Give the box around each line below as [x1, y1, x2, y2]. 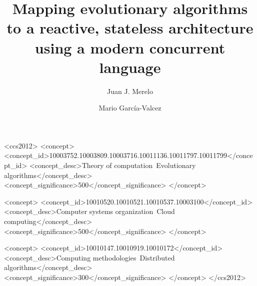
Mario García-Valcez [98, 102, 161, 113]
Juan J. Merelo [107, 85, 153, 96]
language [99, 56, 161, 77]
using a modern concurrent [34, 37, 225, 57]
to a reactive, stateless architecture [6, 17, 253, 38]
